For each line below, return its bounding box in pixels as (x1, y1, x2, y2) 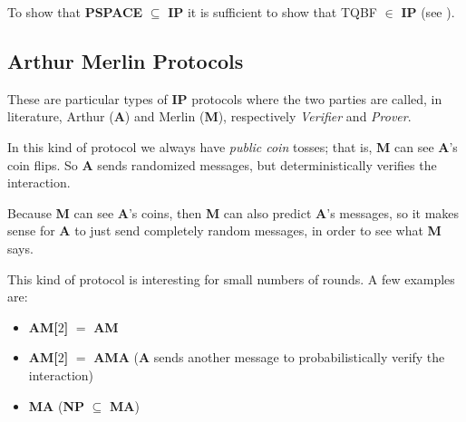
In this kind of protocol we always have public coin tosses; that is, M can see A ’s (7, 137, 458, 156)
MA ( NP (28, 396, 84, 415)
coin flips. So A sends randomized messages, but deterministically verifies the (7, 155, 437, 174)
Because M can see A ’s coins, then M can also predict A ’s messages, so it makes (7, 203, 460, 222)
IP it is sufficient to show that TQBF (168, 3, 377, 21)
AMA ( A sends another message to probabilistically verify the (93, 348, 445, 367)
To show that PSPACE (7, 3, 143, 21)
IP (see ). (401, 3, 455, 21)
